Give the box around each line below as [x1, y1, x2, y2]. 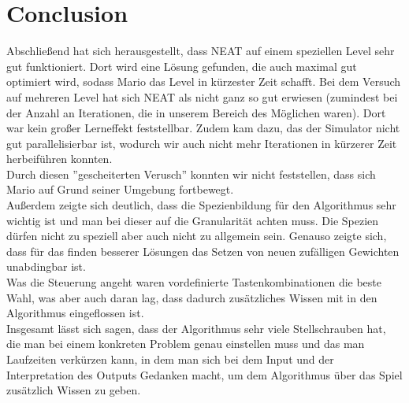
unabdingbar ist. [6, 258, 86, 275]
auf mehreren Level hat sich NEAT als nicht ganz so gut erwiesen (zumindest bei [6, 88, 398, 105]
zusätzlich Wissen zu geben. [6, 382, 141, 398]
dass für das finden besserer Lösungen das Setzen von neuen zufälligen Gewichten [6, 242, 400, 259]
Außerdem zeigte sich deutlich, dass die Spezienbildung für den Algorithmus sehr [6, 197, 396, 213]
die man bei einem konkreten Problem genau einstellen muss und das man [6, 335, 365, 352]
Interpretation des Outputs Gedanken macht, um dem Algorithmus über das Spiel [6, 366, 403, 383]
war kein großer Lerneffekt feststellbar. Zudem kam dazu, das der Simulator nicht [6, 120, 400, 136]
